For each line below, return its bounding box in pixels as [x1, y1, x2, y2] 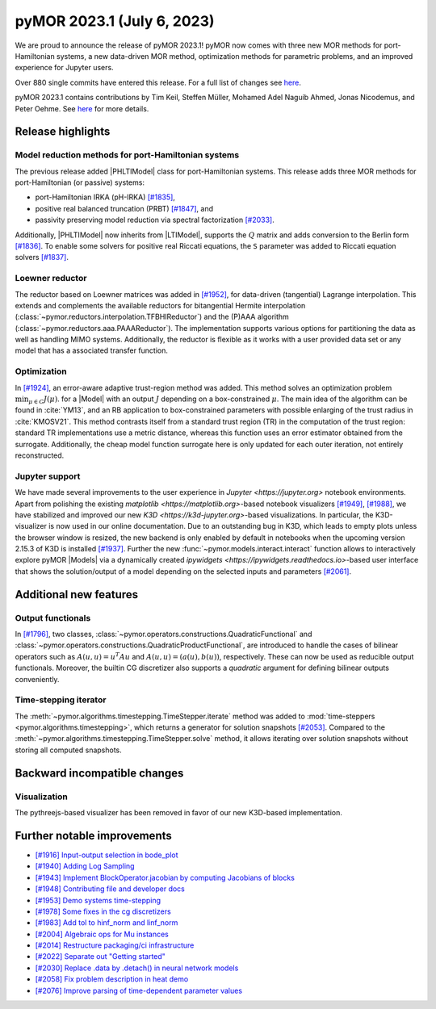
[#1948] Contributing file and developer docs [35, 884, 185, 894]
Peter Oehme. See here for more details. [15, 103, 149, 113]
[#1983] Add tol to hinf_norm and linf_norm [35, 918, 178, 927]
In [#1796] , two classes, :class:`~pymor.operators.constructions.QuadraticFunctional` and [15, 630, 312, 638]
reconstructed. [15, 450, 65, 460]
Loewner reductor [15, 273, 87, 284]
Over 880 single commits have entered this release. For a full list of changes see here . [15, 77, 302, 87]
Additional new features [15, 588, 139, 601]
